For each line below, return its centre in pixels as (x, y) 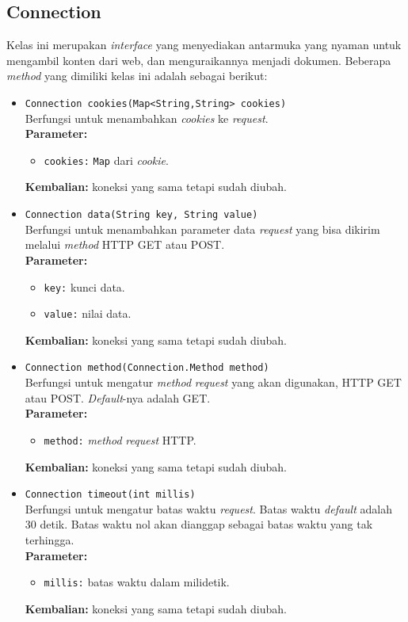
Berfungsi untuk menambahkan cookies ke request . (147, 118)
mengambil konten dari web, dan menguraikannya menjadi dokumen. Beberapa (199, 60)
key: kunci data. (84, 286)
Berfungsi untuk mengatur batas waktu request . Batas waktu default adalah (208, 508)
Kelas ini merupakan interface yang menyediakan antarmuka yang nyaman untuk (204, 45)
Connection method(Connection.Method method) (147, 368)
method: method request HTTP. (120, 439)
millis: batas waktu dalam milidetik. (137, 582)
